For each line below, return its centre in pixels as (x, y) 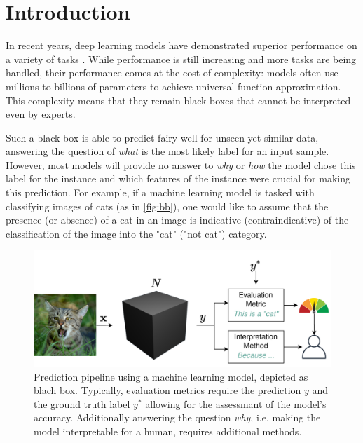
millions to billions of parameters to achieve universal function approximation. (173, 86)
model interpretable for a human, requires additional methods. (168, 431)
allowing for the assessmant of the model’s (236, 403)
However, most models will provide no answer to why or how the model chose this (181, 164)
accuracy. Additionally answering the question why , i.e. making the (177, 417)
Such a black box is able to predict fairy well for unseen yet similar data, (162, 137)
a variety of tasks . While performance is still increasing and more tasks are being (181, 59)
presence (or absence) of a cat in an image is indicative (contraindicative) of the (177, 220)
